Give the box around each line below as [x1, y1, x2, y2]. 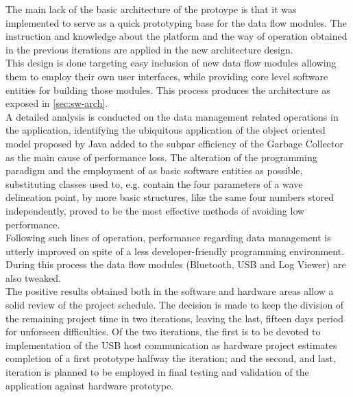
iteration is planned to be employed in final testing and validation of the [5, 365, 309, 379]
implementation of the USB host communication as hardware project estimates [5, 337, 337, 352]
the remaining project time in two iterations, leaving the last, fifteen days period [5, 311, 344, 325]
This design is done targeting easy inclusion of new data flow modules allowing [5, 56, 337, 70]
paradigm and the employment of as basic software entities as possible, [5, 163, 303, 178]
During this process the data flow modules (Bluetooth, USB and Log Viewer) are [5, 257, 346, 272]
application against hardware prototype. [5, 378, 174, 392]
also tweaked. [5, 270, 61, 285]
